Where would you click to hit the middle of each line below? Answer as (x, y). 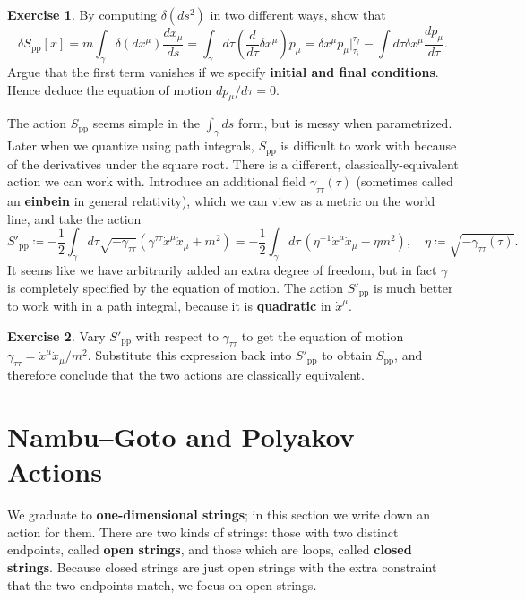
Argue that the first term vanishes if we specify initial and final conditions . (223, 72)
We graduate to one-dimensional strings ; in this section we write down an (219, 514)
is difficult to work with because (369, 146)
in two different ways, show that (298, 14)
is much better (413, 287)
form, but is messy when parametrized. (345, 123)
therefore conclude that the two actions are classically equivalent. (186, 375)
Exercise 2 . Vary (56, 335)
